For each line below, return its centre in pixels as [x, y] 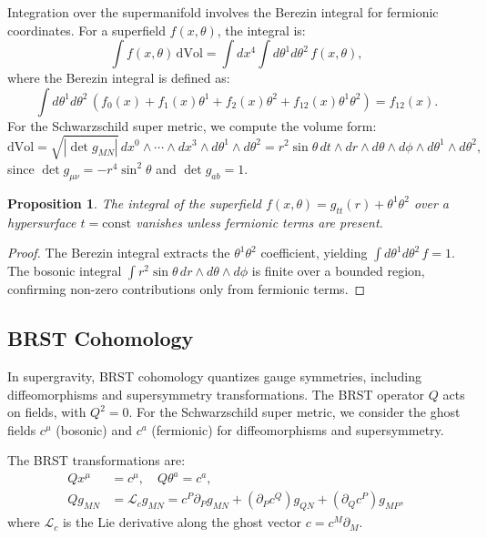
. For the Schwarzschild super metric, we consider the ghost [294, 412]
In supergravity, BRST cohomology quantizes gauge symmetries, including [215, 376]
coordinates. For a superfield [86, 30]
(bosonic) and [94, 429]
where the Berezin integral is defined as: [119, 78]
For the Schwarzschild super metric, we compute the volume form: [192, 125]
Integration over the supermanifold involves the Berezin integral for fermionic [223, 12]
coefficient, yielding [314, 253]
